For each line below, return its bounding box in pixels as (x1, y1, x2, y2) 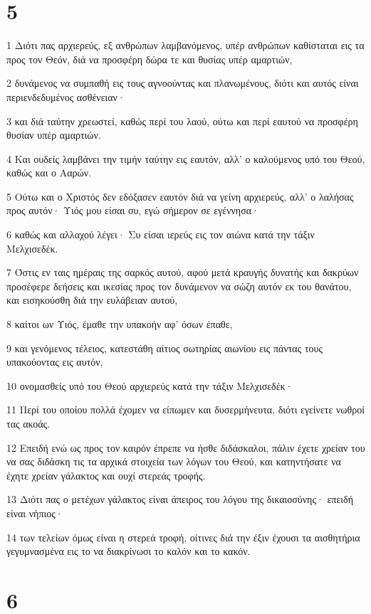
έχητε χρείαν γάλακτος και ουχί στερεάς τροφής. (6, 467, 206, 482)
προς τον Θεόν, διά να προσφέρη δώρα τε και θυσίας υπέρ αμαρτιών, (6, 51, 293, 66)
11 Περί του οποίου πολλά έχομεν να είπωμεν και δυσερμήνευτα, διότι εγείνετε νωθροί (6, 402, 365, 417)
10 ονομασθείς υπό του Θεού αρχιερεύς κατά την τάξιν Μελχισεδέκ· (6, 378, 293, 393)
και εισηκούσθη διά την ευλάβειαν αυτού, (6, 292, 178, 307)
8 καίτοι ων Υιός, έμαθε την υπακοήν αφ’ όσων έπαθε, (6, 317, 233, 332)
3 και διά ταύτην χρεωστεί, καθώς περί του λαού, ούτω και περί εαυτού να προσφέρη (6, 113, 358, 128)
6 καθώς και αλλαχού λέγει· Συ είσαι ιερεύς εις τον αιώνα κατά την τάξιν (6, 227, 315, 242)
